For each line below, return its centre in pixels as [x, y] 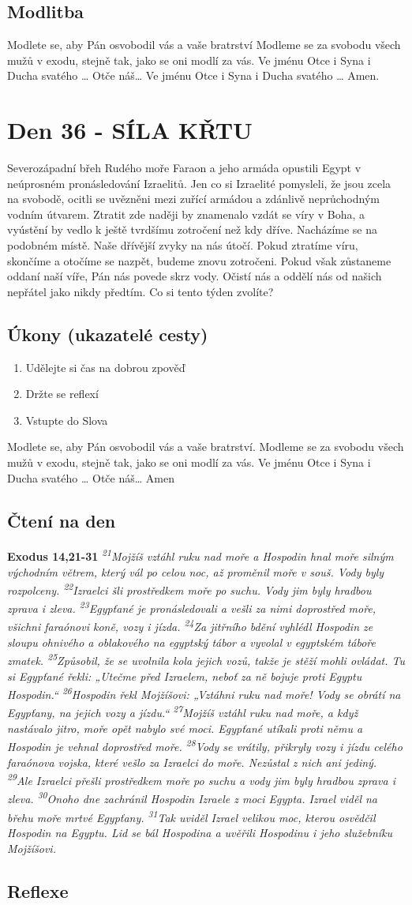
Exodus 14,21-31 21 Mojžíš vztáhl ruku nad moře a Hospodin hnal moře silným [200, 555]
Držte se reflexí [62, 394]
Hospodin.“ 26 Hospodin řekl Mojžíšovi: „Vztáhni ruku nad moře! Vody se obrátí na [204, 693]
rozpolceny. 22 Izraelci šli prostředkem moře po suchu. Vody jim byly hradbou [189, 589]
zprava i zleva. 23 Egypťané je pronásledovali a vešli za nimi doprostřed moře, [192, 607]
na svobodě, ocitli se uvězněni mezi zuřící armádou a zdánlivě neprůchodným [193, 199]
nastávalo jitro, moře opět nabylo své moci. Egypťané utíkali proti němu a [185, 728]
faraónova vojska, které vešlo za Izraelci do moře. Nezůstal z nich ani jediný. [192, 762]
